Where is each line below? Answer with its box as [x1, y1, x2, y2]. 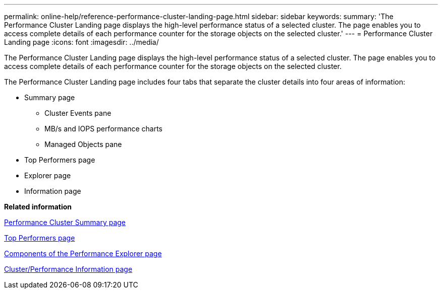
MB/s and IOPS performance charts [44, 124, 162, 133]
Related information [4, 202, 72, 211]
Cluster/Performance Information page [4, 265, 133, 273]
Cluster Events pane [44, 109, 112, 117]
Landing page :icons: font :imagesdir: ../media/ [4, 38, 159, 46]
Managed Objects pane [44, 140, 122, 149]
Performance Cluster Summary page [4, 218, 126, 227]
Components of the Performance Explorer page [4, 249, 162, 258]
